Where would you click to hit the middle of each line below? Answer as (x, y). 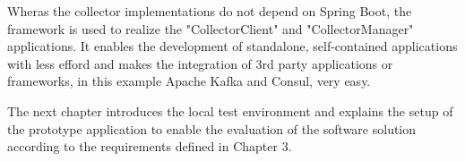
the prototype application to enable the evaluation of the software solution (212, 128)
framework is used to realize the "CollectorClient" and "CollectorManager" (211, 28)
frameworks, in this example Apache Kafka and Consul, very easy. (189, 81)
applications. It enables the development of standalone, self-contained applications (232, 46)
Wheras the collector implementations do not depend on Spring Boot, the (210, 11)
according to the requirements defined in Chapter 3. (150, 146)
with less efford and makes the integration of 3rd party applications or (200, 63)
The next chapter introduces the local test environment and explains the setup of (230, 110)
